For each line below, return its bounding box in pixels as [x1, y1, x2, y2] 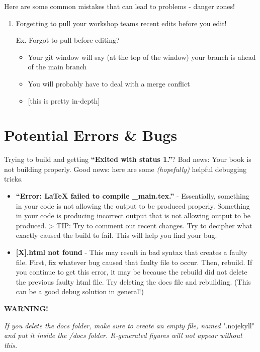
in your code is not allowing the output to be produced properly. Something [16, 200, 250, 211]
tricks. [4, 173, 23, 184]
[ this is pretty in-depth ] [28, 95, 100, 106]
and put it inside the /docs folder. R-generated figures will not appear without [4, 330, 242, 340]
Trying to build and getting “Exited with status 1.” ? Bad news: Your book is [4, 154, 251, 164]
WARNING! [4, 303, 48, 313]
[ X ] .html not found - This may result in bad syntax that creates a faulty [16, 247, 247, 257]
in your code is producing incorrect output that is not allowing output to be [16, 210, 251, 221]
